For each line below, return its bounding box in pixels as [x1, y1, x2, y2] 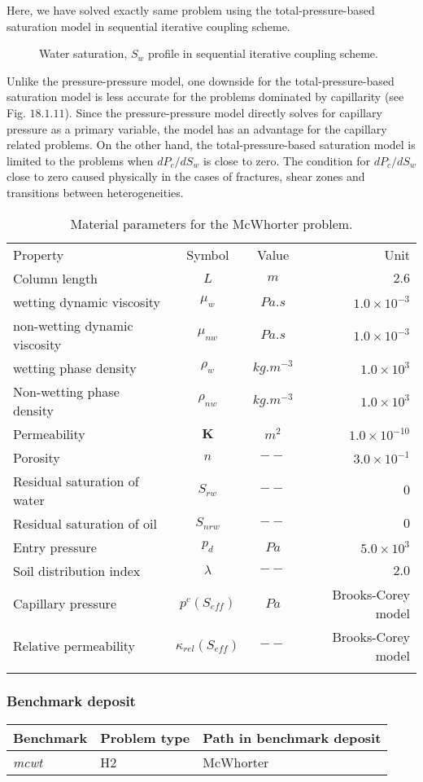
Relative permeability [13, 636, 136, 656]
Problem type [100, 727, 190, 747]
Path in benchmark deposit [203, 727, 382, 747]
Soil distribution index [13, 560, 141, 580]
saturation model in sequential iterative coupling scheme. [7, 17, 290, 34]
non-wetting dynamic [13, 315, 133, 335]
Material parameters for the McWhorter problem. [70, 213, 353, 233]
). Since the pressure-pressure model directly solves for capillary [64, 103, 382, 121]
